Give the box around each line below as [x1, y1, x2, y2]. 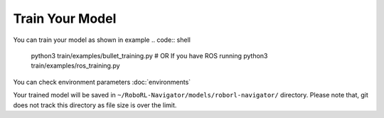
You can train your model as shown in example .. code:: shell [13, 36, 191, 44]
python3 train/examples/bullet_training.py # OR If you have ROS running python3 [31, 51, 268, 60]
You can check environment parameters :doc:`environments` [13, 77, 191, 86]
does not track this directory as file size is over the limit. [13, 100, 177, 109]
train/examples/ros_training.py [31, 61, 120, 70]
